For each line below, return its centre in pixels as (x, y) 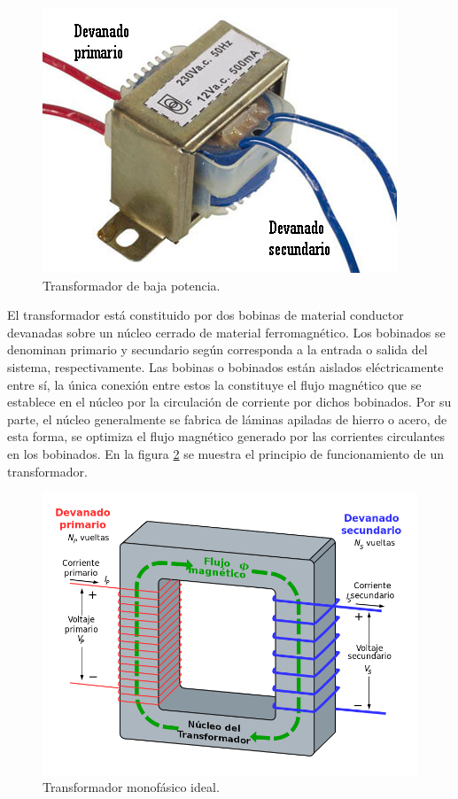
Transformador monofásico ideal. (131, 787)
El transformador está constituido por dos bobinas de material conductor (206, 315)
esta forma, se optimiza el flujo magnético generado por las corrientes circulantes (226, 436)
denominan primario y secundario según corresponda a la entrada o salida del (217, 349)
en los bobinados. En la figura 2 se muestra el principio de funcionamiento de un (225, 453)
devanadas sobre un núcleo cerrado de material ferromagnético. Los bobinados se (226, 332)
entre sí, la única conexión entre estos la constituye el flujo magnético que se (214, 384)
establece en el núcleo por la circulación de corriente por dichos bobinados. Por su (229, 402)
